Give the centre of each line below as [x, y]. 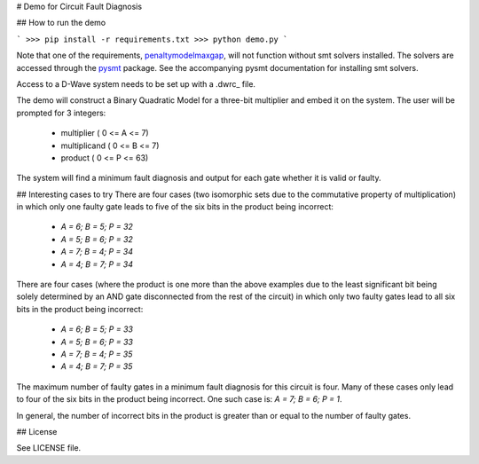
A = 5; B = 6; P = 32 [97, 239]
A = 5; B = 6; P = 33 [97, 342]
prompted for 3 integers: [61, 113]
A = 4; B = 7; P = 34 [97, 264]
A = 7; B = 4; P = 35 [97, 354]
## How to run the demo [61, 23]
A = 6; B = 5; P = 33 [97, 329]
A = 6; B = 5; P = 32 [97, 227]
